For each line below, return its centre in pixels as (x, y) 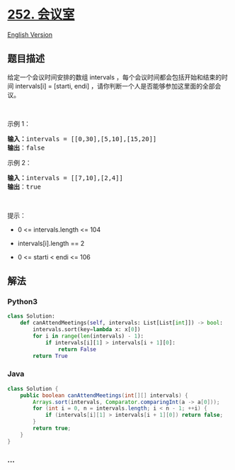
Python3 (22, 302)
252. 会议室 (41, 15)
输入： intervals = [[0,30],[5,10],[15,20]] (82, 139)
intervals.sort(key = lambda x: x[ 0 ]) (87, 330)
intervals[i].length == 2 (51, 243)
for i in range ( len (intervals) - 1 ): (88, 336)
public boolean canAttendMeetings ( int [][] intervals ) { (104, 395)
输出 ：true (24, 186)
